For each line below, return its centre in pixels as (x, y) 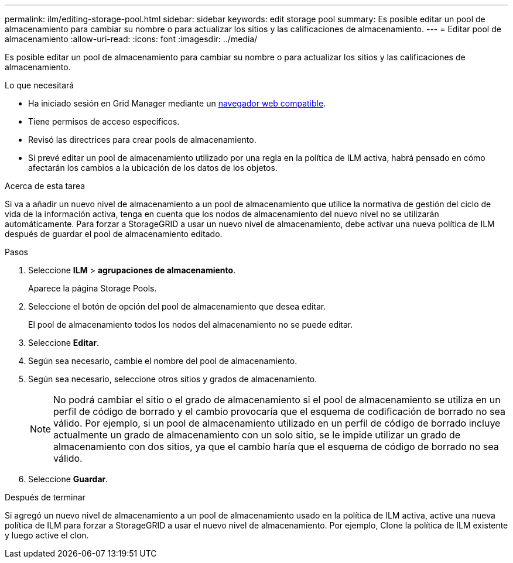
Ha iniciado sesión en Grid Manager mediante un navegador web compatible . (177, 103)
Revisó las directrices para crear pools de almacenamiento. (142, 140)
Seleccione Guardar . (68, 479)
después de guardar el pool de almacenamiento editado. (114, 234)
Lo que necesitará (40, 85)
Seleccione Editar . (64, 343)
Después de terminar (45, 497)
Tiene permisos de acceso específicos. (104, 121)
